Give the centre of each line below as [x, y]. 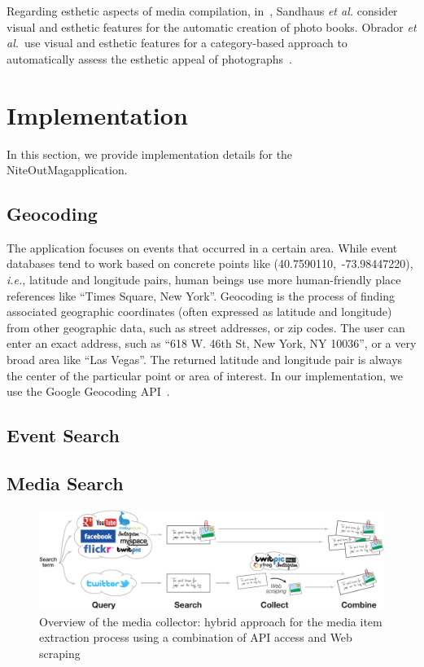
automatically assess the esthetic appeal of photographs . [149, 58]
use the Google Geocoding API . [88, 391]
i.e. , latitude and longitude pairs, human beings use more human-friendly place [204, 280]
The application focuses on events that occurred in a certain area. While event [202, 247]
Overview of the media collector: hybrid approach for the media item [211, 621]
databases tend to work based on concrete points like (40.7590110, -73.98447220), [210, 263]
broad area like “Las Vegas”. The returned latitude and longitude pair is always [205, 360]
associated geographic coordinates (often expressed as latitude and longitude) [199, 312]
